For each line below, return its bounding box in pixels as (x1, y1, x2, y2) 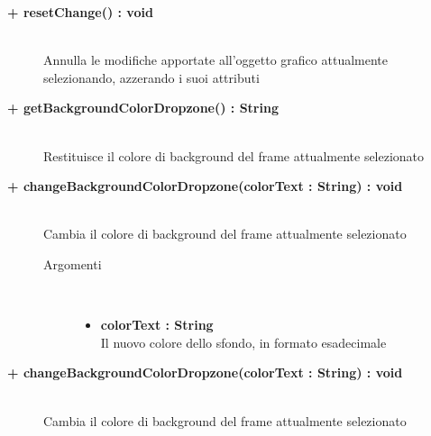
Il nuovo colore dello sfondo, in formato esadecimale (100, 332, 387, 351)
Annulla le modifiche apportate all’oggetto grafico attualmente (43, 50, 388, 69)
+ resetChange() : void (7, 3, 153, 21)
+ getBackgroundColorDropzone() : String (7, 98, 279, 117)
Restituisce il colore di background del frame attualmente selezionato (43, 146, 425, 165)
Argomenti (43, 254, 102, 273)
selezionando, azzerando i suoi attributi (43, 68, 260, 86)
